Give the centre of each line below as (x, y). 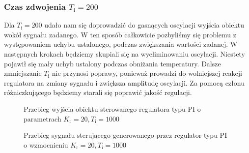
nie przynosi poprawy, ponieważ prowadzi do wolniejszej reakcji (147, 73)
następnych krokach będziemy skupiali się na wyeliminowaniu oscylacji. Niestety (124, 54)
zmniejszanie (23, 73)
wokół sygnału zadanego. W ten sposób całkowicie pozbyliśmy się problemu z (120, 34)
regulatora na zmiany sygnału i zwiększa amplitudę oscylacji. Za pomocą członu (124, 82)
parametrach (42, 118)
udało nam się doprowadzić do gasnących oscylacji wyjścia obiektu (144, 25)
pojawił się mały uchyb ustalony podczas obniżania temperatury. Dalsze (112, 63)
